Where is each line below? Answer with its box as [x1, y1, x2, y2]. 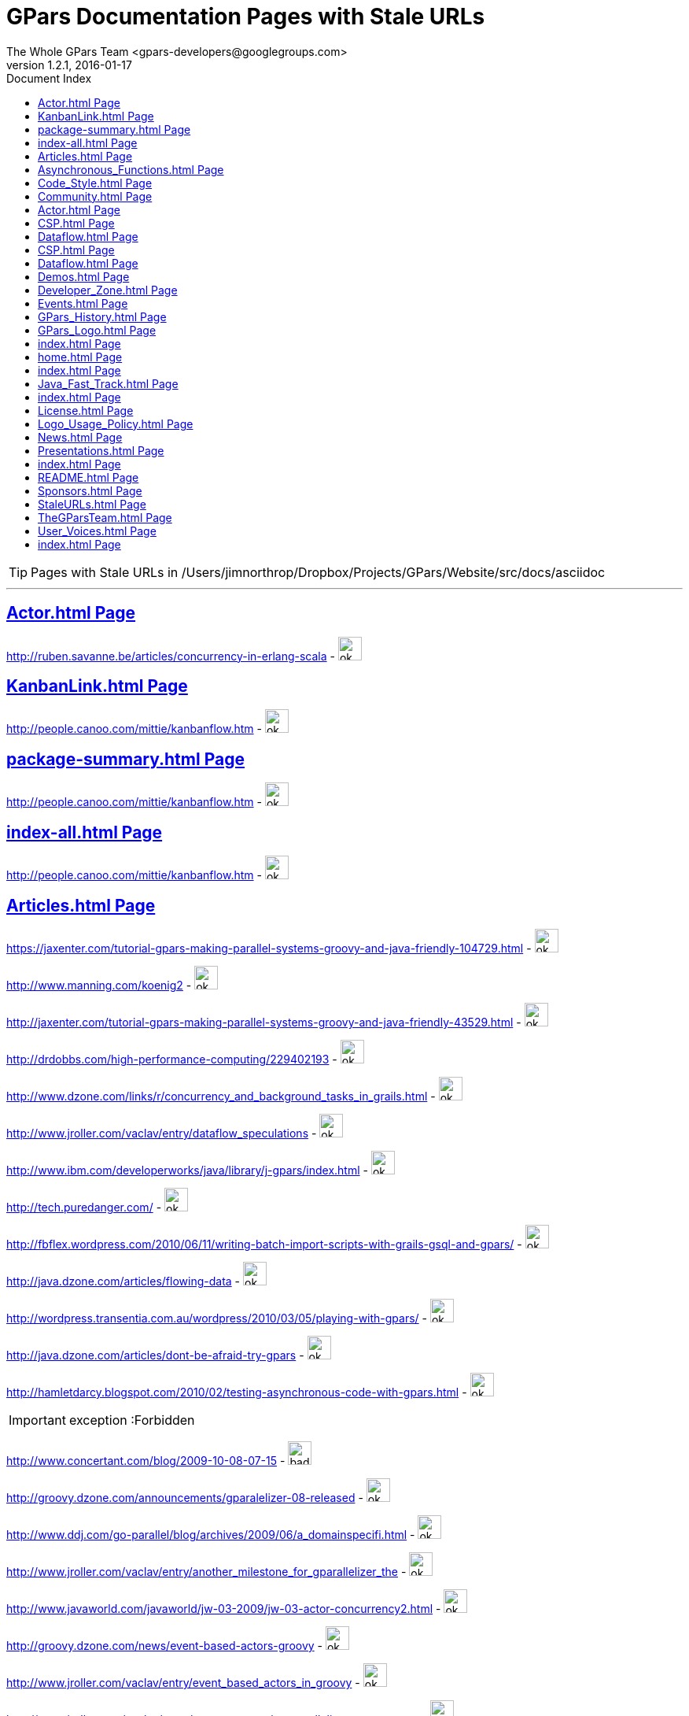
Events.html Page [38, 296, 128, 310]
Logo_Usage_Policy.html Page [38, 416, 193, 431]
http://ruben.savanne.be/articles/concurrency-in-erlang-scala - [6, 649, 335, 663]
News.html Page [38, 430, 123, 444]
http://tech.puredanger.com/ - [6, 1200, 162, 1214]
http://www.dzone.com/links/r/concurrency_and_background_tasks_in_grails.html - [6, 1089, 436, 1103]
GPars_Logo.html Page [38, 323, 157, 337]
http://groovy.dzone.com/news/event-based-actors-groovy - [6, 1638, 323, 1652]
